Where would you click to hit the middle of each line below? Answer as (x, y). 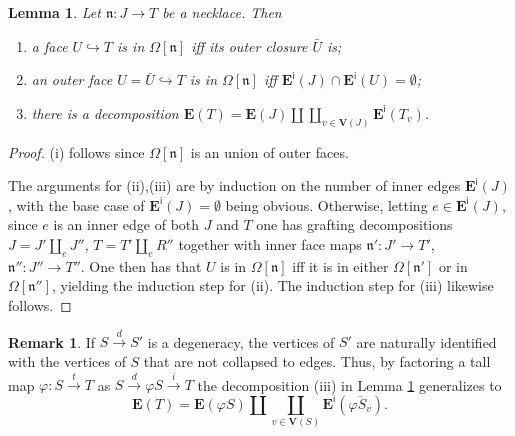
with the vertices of (67, 360)
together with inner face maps (270, 244)
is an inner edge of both (126, 224)
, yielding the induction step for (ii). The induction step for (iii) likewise (273, 285)
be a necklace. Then (222, 12)
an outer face (72, 79)
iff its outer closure (249, 45)
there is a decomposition (105, 112)
